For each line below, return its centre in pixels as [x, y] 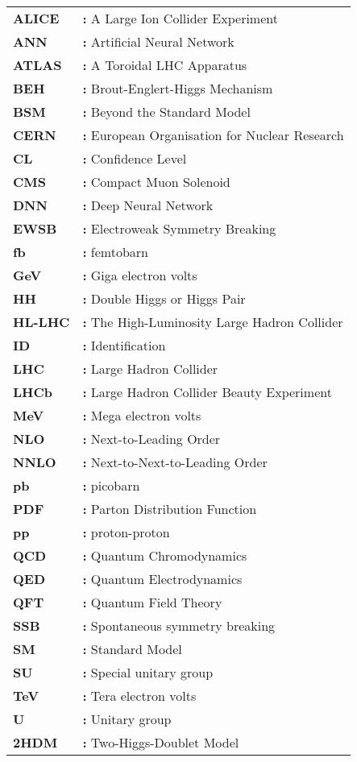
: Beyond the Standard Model [166, 112]
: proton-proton [126, 532]
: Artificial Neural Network [158, 41]
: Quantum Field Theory [152, 602]
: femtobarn [115, 252]
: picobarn [111, 485]
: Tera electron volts [139, 696]
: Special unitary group [148, 672]
